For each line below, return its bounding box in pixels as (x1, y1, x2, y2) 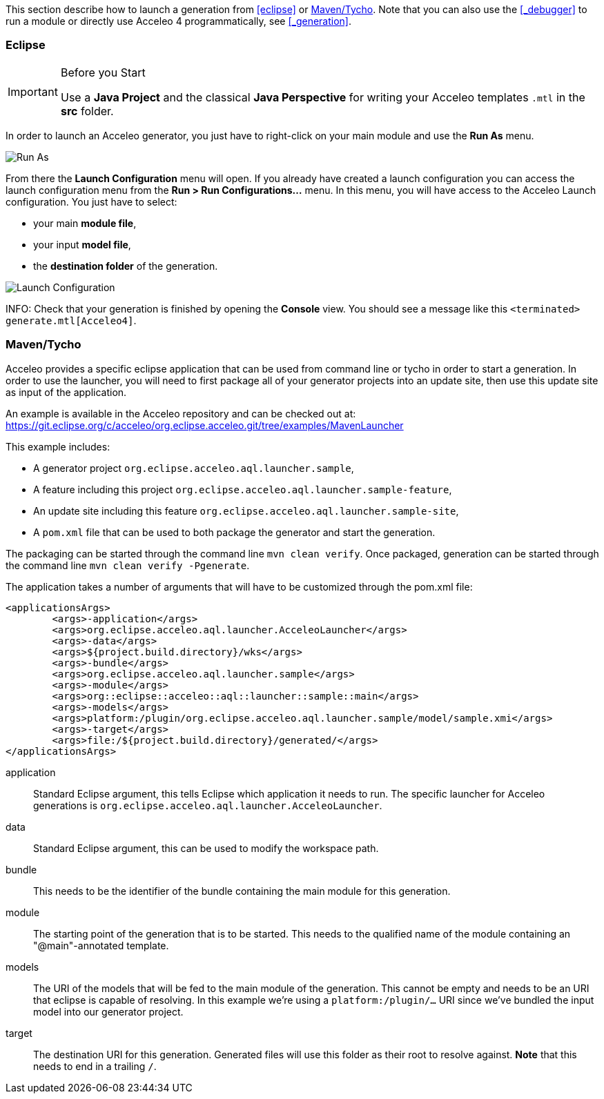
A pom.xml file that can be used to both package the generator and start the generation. (33, 526, 436, 538)
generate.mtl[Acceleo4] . (6, 314, 137, 326)
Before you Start (60, 65, 146, 79)
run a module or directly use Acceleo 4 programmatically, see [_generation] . (6, 15, 352, 27)
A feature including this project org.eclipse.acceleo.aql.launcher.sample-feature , (33, 483, 452, 495)
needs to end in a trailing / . (33, 1060, 157, 1072)
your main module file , (33, 217, 137, 229)
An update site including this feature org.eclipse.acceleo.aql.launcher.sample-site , (33, 504, 459, 517)
